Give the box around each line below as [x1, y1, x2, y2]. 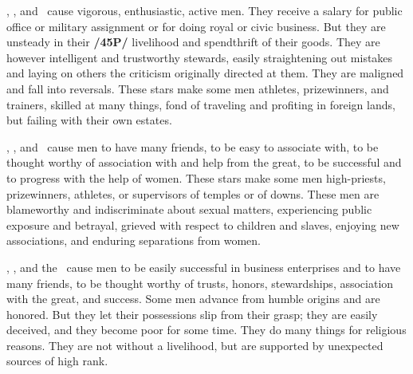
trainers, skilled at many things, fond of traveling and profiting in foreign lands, [6, 96, 395, 112]
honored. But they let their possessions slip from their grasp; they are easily [6, 305, 378, 322]
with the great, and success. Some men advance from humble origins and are [6, 290, 380, 307]
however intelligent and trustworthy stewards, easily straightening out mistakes [6, 49, 393, 65]
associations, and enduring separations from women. [6, 232, 262, 249]
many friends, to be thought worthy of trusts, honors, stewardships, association [6, 274, 394, 291]
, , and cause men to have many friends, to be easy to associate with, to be [6, 138, 379, 155]
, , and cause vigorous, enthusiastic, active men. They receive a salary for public [6, 2, 403, 18]
